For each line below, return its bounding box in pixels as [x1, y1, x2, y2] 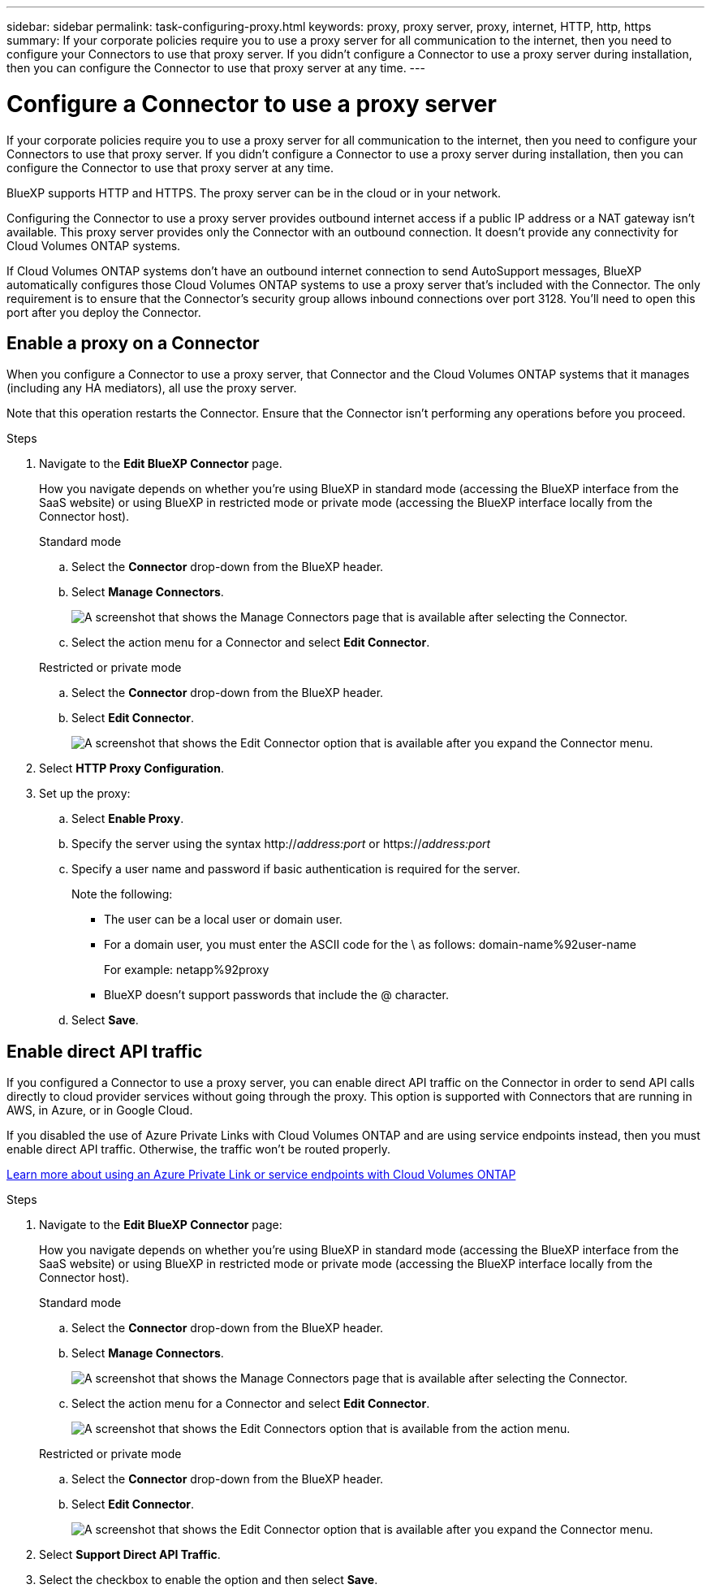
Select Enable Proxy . [71, 812, 184, 826]
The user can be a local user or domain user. [104, 912, 343, 927]
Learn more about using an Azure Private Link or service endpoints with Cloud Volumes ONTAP [6, 1167, 516, 1182]
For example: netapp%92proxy [104, 963, 269, 977]
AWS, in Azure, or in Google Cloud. [6, 1103, 193, 1118]
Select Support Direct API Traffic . [39, 1548, 221, 1562]
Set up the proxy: [39, 786, 131, 801]
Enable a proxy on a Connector [6, 332, 260, 353]
